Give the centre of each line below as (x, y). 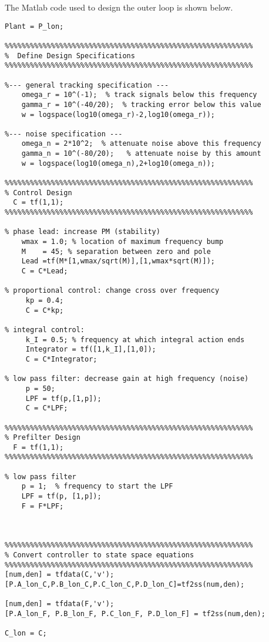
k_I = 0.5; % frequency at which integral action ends (135, 340)
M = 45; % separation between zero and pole (116, 251)
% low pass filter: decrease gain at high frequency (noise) (127, 379)
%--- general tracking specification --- (87, 85)
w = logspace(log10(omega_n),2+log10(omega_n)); (118, 163)
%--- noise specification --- (64, 134)
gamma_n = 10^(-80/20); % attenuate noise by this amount (141, 154)
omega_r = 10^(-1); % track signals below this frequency (139, 95)
